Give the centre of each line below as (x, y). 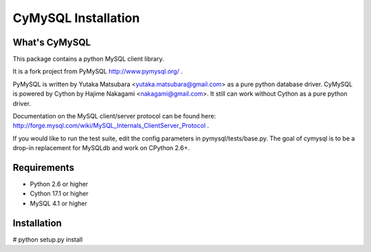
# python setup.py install (48, 239)
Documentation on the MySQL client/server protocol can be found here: (114, 116)
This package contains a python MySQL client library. (88, 59)
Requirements (44, 168)
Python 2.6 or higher (59, 184)
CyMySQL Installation (76, 18)
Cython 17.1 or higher (59, 193)
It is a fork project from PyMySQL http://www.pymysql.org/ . (98, 72)
